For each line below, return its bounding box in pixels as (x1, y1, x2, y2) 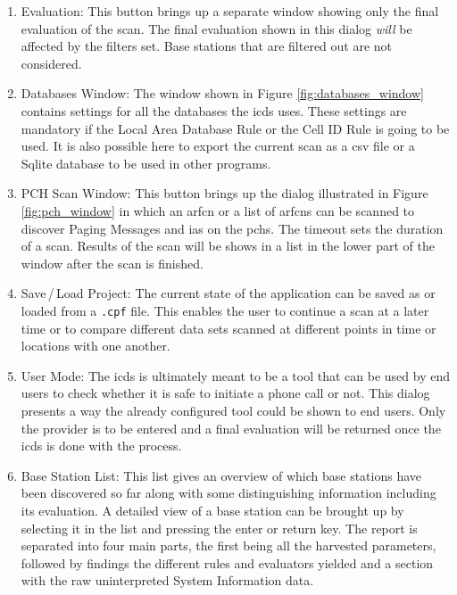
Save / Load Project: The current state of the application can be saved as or (21, 284, 436, 302)
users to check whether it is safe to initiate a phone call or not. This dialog (21, 384, 430, 402)
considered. (21, 54, 82, 72)
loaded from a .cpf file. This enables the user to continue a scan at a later (21, 301, 429, 319)
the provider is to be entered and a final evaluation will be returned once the (21, 418, 441, 437)
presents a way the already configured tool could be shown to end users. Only (21, 401, 446, 419)
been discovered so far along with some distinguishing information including (21, 483, 436, 502)
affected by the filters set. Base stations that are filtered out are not (21, 37, 393, 55)
